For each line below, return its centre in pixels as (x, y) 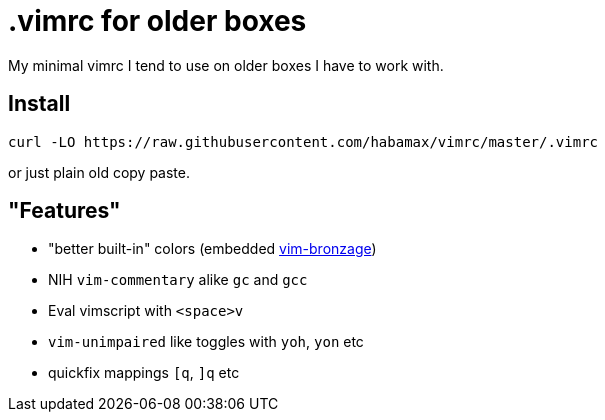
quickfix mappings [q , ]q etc (144, 373)
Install (39, 104)
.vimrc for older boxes (157, 21)
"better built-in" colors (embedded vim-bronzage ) (212, 249)
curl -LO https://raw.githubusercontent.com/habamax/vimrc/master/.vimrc (303, 141)
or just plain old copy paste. (99, 172)
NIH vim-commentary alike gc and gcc (178, 280)
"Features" (64, 211)
